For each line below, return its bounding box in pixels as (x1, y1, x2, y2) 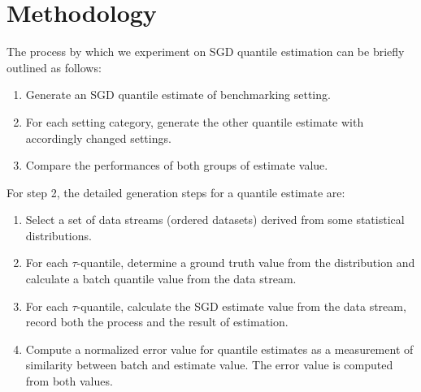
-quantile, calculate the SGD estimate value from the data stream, (76, 297, 406, 314)
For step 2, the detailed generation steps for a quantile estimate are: (7, 183, 345, 200)
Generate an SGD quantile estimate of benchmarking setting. (25, 86, 331, 103)
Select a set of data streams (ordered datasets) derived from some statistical (25, 211, 405, 228)
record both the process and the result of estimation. (25, 313, 289, 330)
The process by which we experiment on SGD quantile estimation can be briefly (7, 43, 405, 60)
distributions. (25, 226, 92, 243)
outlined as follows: (7, 58, 102, 75)
